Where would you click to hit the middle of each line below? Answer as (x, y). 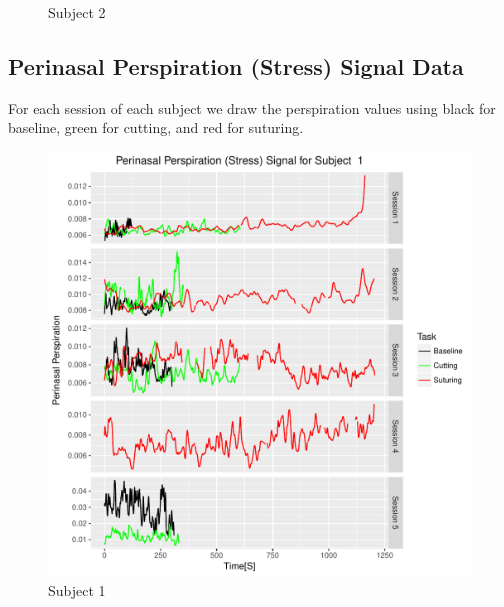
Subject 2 (77, 12)
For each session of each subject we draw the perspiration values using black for (252, 107)
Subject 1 (77, 589)
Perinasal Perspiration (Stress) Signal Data (236, 65)
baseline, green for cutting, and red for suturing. (156, 127)
